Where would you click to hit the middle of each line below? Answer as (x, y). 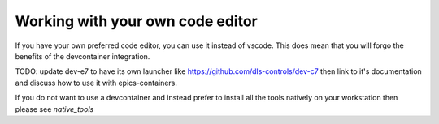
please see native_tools (54, 109)
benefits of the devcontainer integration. (83, 56)
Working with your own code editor (136, 21)
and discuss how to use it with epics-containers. (96, 83)
